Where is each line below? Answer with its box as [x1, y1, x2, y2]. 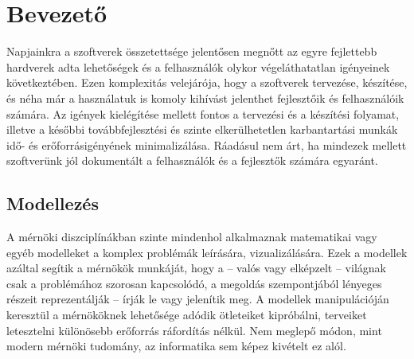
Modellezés [6, 191, 99, 216]
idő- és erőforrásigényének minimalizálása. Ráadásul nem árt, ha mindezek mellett [6, 136, 407, 153]
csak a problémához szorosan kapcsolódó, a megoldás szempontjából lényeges [6, 275, 382, 291]
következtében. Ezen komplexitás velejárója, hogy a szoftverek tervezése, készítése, [6, 74, 408, 91]
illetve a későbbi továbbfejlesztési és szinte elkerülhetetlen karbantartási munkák [6, 121, 398, 138]
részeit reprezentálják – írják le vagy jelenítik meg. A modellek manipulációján [6, 291, 389, 307]
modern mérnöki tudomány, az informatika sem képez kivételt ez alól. [6, 338, 346, 354]
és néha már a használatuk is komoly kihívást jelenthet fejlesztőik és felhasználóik [6, 89, 404, 106]
